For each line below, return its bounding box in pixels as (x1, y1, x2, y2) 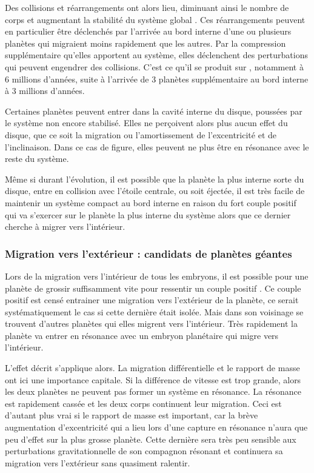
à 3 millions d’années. (5, 84, 85, 97)
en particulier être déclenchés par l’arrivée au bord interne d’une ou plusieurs (5, 25, 292, 38)
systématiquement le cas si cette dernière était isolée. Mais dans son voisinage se (5, 305, 304, 318)
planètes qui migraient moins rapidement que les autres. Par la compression (5, 36, 286, 49)
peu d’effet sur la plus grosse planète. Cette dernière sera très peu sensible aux (5, 432, 296, 445)
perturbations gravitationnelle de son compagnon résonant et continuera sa (5, 444, 283, 457)
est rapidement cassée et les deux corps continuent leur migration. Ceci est (5, 397, 282, 409)
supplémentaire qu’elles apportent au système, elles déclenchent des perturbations (5, 49, 309, 61)
